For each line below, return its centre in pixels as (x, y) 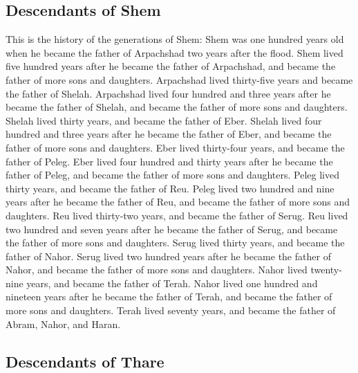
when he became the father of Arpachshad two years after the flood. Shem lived (175, 52)
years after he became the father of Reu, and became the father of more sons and (178, 202)
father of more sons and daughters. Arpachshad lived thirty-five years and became (179, 79)
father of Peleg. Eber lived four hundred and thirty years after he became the (169, 161)
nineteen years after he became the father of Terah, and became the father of (169, 297)
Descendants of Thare (85, 361)
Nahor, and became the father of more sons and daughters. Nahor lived (157, 270)
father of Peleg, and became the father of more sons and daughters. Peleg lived (172, 175)
